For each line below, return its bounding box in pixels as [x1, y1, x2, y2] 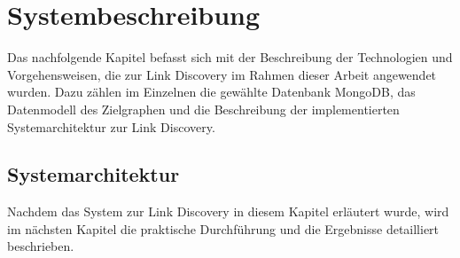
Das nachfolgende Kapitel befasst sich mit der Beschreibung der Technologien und [7, 48, 453, 66]
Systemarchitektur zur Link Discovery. [7, 117, 215, 136]
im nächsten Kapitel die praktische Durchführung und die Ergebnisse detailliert [7, 219, 440, 238]
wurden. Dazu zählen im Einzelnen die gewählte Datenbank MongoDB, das [7, 82, 416, 101]
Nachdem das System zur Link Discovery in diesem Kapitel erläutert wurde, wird [7, 202, 449, 221]
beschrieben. [7, 237, 74, 255]
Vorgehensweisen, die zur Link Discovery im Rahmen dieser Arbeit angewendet [7, 65, 437, 83]
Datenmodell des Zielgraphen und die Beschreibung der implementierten [7, 99, 400, 118]
